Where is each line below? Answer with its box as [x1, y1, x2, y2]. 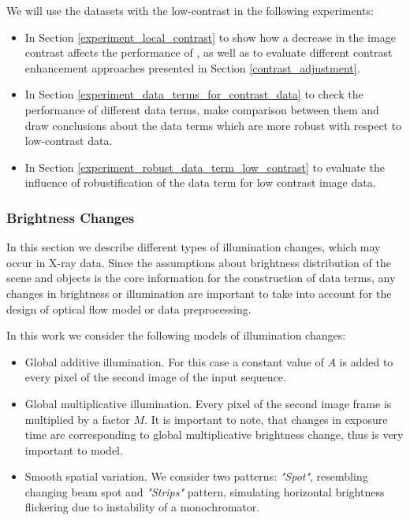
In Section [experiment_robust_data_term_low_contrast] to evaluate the [24, 158, 385, 175]
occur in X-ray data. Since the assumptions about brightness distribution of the [6, 254, 391, 270]
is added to [339, 353, 393, 370]
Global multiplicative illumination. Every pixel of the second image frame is [24, 395, 392, 411]
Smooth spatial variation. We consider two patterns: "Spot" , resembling [24, 468, 368, 485]
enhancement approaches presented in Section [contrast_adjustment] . [24, 59, 360, 76]
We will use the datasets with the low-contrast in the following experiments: [6, 2, 374, 18]
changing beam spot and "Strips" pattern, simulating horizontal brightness [24, 483, 385, 500]
